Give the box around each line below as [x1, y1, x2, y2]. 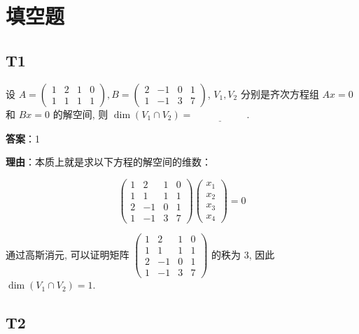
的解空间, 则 [52, 106, 108, 121]
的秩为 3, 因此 [211, 247, 275, 261]
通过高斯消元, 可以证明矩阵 [6, 247, 129, 261]
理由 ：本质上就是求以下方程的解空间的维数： [6, 154, 211, 169]
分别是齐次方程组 [240, 86, 319, 101]
